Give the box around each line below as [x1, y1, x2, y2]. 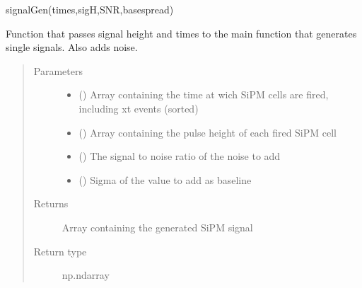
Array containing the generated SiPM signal [62, 219, 253, 234]
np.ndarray [62, 267, 110, 282]
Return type [33, 243, 87, 258]
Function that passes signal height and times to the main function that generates [6, 25, 357, 40]
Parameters [33, 63, 83, 78]
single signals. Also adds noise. [6, 40, 138, 54]
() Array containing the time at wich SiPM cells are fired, [78, 87, 329, 102]
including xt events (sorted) [78, 100, 199, 115]
